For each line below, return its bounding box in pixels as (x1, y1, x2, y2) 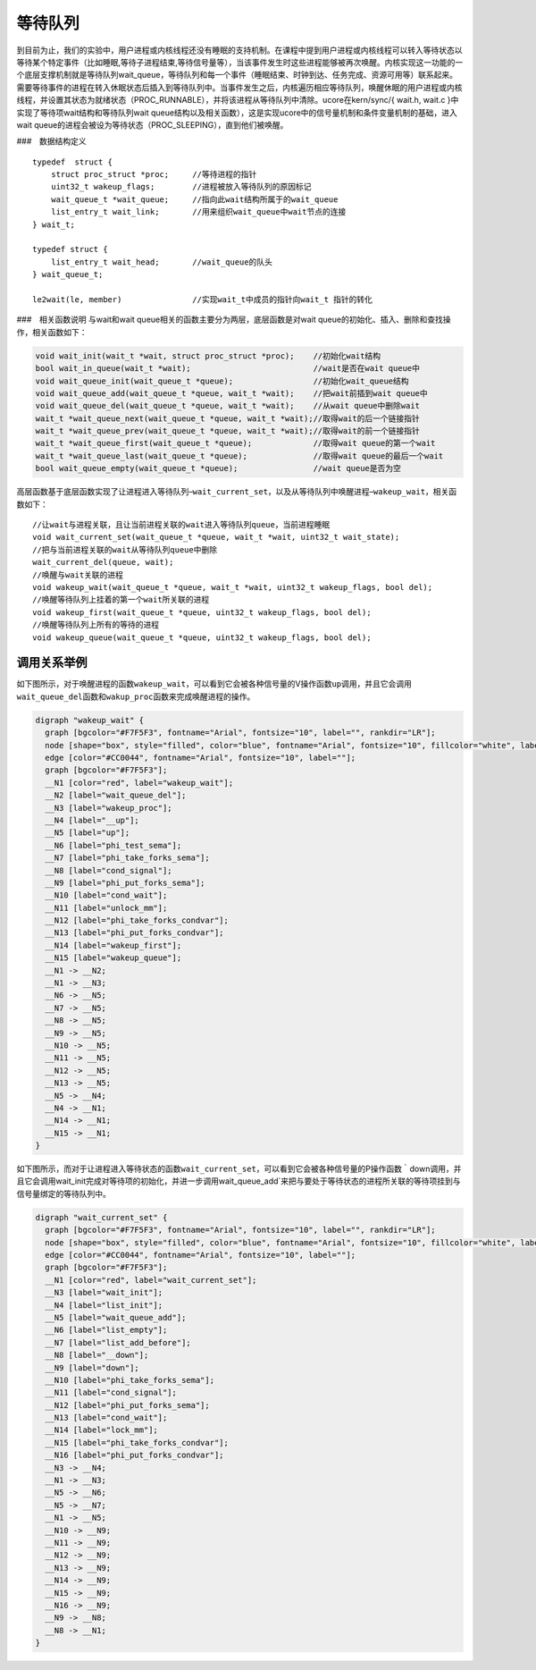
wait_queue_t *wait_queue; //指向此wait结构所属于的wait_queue (50, 194, 339, 205)
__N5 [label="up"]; (45, 828, 130, 838)
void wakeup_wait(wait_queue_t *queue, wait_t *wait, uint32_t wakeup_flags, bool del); (32, 582, 433, 592)
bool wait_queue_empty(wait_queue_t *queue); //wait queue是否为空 (35, 463, 402, 474)
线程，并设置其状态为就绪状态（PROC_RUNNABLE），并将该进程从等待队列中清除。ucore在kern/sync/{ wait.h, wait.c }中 (16, 95, 459, 105)
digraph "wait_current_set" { (35, 1212, 168, 1222)
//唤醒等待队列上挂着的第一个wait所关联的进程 (32, 595, 210, 605)
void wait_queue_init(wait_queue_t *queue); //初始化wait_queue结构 (35, 375, 410, 386)
